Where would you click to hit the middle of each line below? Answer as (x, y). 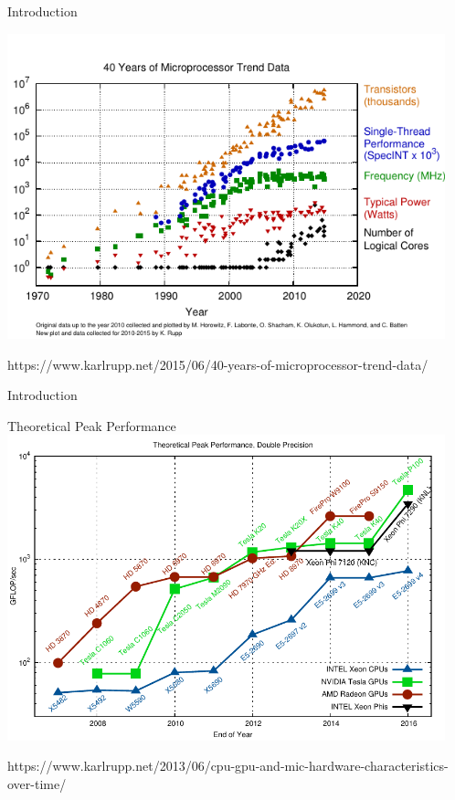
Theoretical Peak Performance (92, 425)
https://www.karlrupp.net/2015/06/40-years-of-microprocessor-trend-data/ (218, 364)
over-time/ (37, 784)
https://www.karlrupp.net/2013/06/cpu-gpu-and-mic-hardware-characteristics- (228, 766)
